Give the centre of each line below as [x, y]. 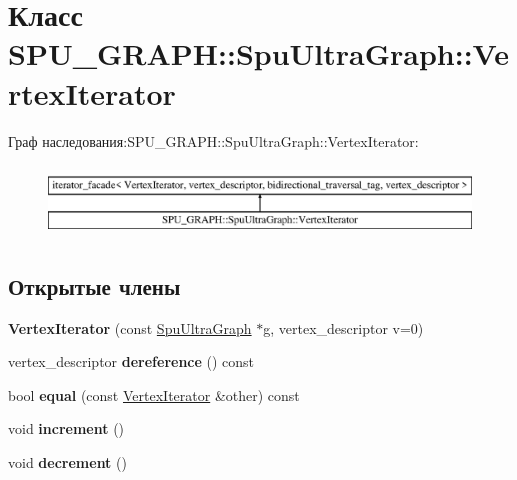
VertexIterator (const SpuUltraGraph [130, 327]
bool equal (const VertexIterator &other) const [154, 394]
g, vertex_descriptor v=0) [343, 327]
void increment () [66, 428]
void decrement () [67, 461]
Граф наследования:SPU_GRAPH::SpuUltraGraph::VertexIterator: [213, 140]
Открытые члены [94, 285]
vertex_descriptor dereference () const [131, 361]
